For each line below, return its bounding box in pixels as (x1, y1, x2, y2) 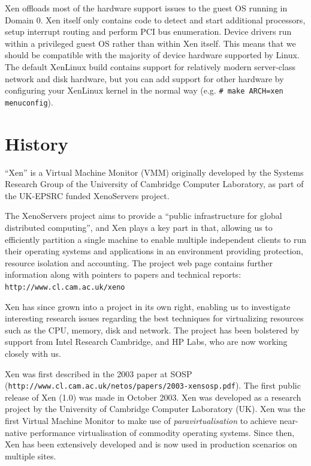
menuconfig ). (5, 95, 53, 108)
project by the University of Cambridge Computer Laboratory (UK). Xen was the (5, 402, 306, 415)
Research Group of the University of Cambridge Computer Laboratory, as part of (5, 178, 304, 190)
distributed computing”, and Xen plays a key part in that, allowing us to (5, 221, 273, 233)
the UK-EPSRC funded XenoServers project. (5, 189, 170, 202)
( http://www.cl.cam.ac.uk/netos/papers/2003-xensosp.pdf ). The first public (5, 379, 301, 392)
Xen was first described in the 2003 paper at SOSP (5, 367, 192, 380)
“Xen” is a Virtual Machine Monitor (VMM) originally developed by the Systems (5, 166, 304, 178)
